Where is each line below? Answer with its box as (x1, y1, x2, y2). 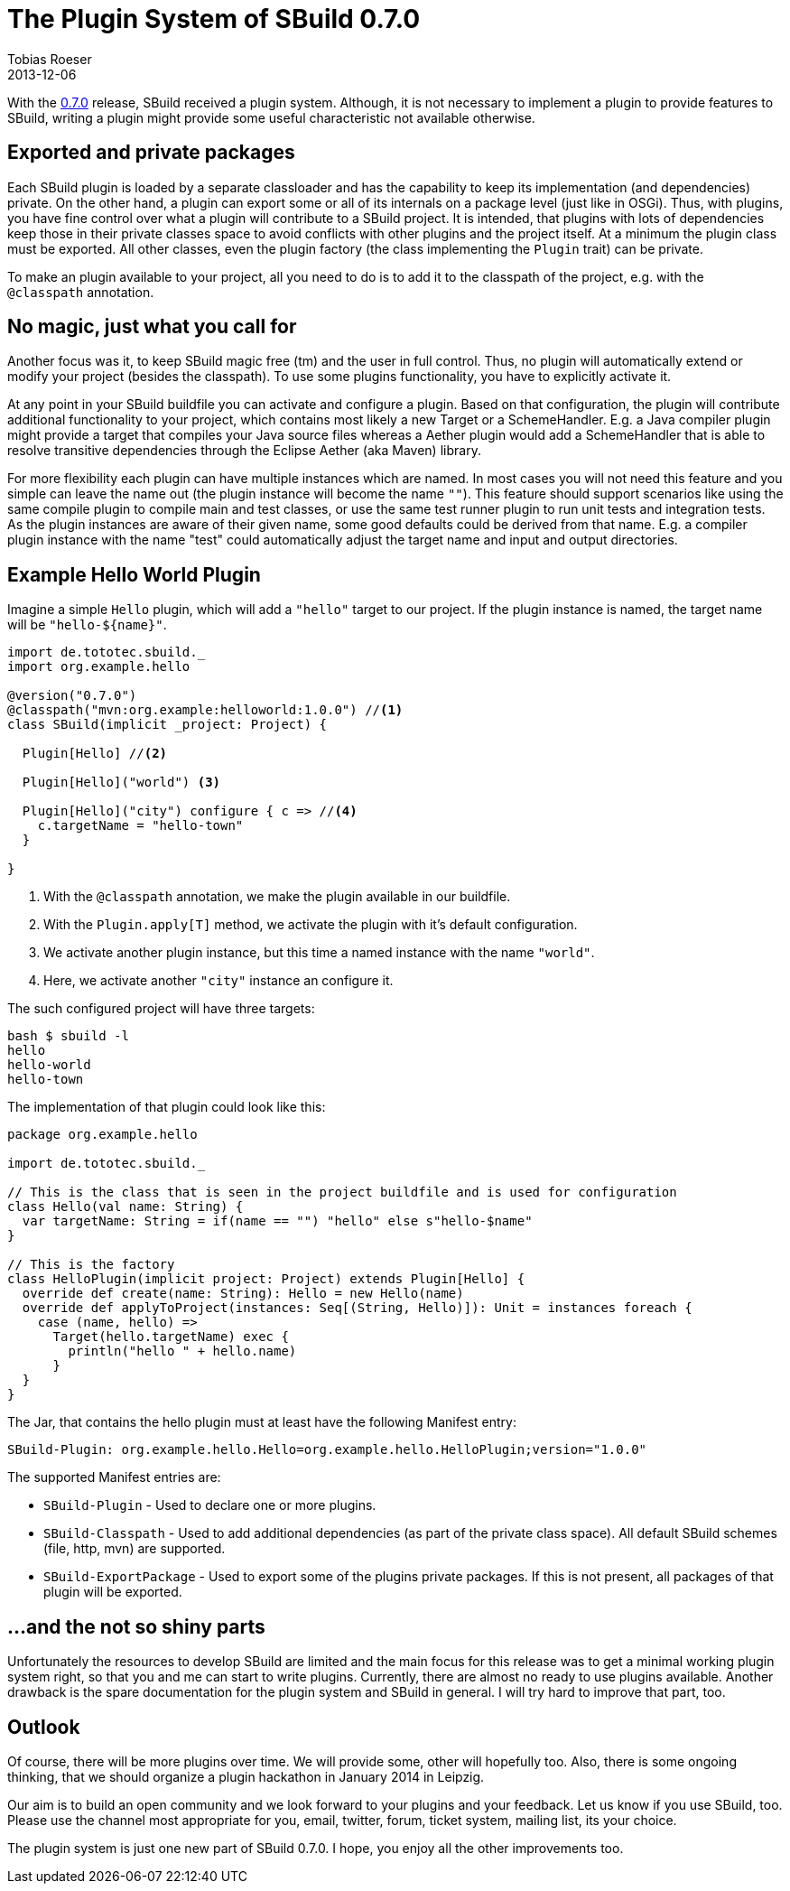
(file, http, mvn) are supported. (43, 1541, 226, 1557)
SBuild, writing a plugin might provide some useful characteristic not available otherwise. (7, 109, 535, 126)
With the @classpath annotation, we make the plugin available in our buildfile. (43, 889, 511, 905)
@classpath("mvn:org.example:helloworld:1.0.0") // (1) (7, 703, 404, 718)
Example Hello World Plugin (7, 563, 261, 586)
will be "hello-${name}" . (7, 617, 167, 633)
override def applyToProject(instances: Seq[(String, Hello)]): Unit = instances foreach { (22, 1300, 692, 1316)
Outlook (7, 1715, 80, 1738)
